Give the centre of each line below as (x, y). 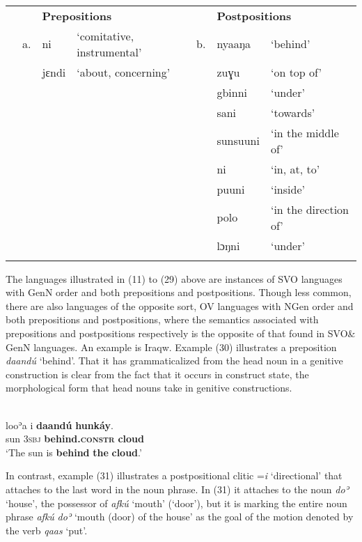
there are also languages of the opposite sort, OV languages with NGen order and (180, 305)
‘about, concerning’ (124, 72)
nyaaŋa (234, 44)
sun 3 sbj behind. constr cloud (75, 439)
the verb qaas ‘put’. (47, 530)
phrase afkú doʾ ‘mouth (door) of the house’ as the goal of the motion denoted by (180, 517)
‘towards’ (293, 112)
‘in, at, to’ (295, 169)
